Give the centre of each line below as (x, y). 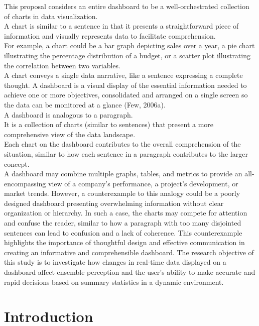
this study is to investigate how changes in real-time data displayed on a (115, 262)
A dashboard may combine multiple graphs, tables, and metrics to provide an (123, 174)
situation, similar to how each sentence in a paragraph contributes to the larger (126, 153)
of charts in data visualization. (51, 16)
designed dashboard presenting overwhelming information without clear (114, 203)
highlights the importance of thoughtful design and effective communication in (124, 242)
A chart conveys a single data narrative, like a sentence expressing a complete (123, 75)
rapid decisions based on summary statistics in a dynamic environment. (114, 282)
